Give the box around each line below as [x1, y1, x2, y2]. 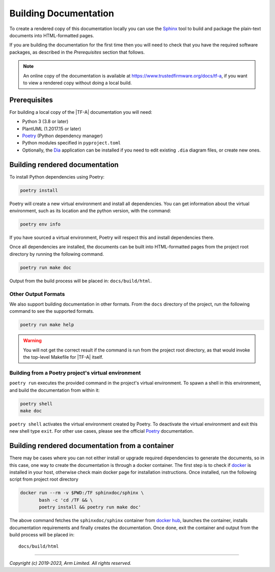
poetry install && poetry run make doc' [39, 504, 141, 510]
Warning [23, 337, 42, 344]
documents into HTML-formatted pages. [9, 32, 94, 38]
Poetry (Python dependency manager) [22, 133, 103, 139]
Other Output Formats [9, 290, 65, 297]
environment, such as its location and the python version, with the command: [9, 208, 172, 214]
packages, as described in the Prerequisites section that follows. [9, 49, 145, 55]
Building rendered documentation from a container [9, 441, 174, 450]
